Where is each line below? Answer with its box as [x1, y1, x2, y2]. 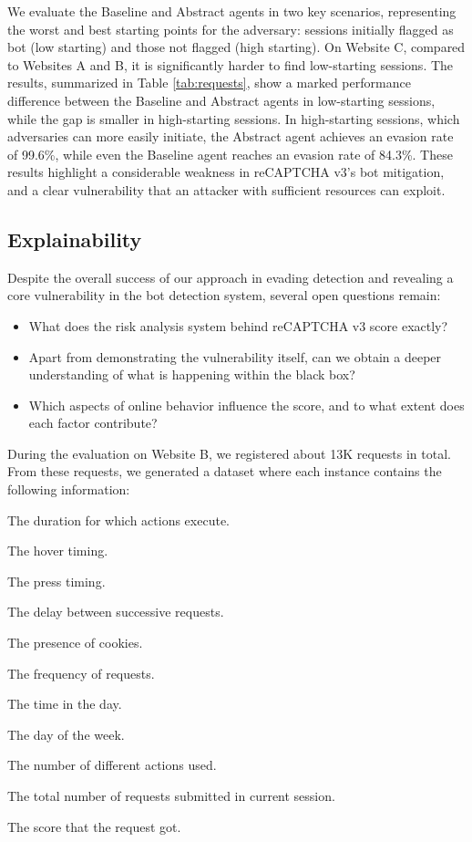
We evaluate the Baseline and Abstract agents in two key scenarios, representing [7, 2, 457, 20]
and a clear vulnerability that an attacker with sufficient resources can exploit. [7, 180, 446, 199]
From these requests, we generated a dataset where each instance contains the [7, 462, 442, 481]
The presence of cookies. [7, 633, 143, 652]
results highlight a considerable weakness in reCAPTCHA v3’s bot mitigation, [7, 162, 445, 182]
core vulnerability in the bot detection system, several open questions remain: [7, 286, 441, 305]
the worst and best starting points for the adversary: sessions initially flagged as [7, 19, 454, 38]
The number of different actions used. [7, 755, 217, 774]
